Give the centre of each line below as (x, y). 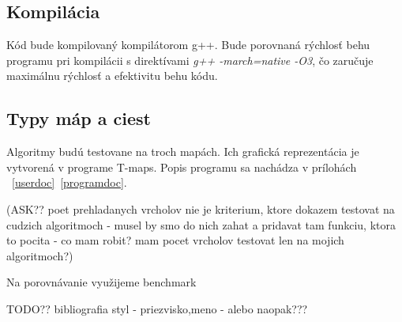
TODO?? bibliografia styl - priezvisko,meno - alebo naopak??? (157, 308)
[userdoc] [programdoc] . (70, 182)
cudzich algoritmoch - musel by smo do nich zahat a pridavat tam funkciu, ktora (201, 224)
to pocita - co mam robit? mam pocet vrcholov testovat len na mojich (175, 240)
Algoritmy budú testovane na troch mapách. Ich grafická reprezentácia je (183, 152)
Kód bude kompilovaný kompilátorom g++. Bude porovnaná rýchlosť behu (188, 45)
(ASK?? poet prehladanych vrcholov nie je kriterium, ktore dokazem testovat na (201, 208)
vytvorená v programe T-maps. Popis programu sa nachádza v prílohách (182, 167)
